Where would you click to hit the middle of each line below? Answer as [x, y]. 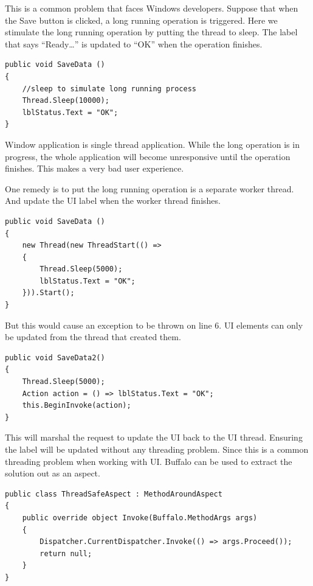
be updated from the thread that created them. [93, 337]
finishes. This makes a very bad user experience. [95, 168]
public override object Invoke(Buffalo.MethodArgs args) [140, 518]
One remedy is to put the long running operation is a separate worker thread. [150, 188]
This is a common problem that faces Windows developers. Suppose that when [152, 8]
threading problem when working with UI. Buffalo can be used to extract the [149, 461]
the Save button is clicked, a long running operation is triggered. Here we [141, 20]
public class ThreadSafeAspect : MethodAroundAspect [114, 494]
